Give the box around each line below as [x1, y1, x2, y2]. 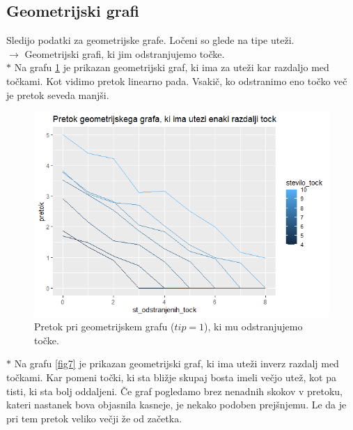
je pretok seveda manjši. [6, 87, 109, 102]
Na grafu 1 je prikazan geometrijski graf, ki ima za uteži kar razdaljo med [14, 60, 329, 75]
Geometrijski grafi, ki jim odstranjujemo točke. [24, 46, 225, 61]
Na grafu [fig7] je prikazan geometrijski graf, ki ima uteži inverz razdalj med [14, 356, 339, 371]
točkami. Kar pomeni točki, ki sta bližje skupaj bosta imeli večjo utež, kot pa [6, 370, 336, 385]
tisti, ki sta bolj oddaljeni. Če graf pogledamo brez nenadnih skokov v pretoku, [6, 383, 343, 398]
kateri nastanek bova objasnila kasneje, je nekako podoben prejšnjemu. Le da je [6, 397, 347, 412]
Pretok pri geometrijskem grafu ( [34, 319, 175, 334]
